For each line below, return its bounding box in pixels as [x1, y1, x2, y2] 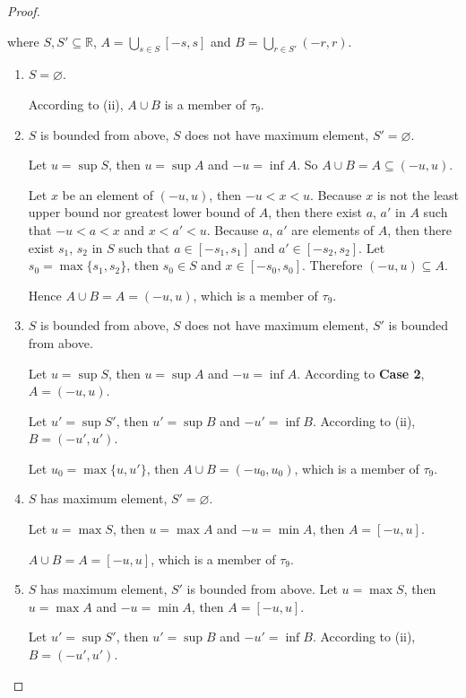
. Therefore [302, 256, 363, 275]
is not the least [376, 185, 459, 204]
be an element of [62, 185, 154, 204]
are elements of [291, 220, 375, 239]
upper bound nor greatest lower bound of [28, 203, 255, 222]
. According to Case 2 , [297, 363, 425, 382]
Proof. [7, 2, 40, 20]
